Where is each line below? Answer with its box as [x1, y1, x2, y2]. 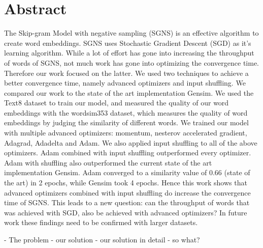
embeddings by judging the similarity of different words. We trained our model [4, 117, 249, 128]
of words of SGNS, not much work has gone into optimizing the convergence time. [4, 57, 259, 68]
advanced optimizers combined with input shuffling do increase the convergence [4, 187, 251, 198]
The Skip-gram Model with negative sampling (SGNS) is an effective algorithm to [4, 27, 259, 38]
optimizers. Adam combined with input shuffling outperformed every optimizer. [4, 147, 251, 158]
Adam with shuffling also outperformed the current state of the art [4, 157, 212, 168]
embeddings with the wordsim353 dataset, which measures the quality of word [4, 107, 248, 118]
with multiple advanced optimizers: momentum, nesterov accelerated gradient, [4, 127, 247, 138]
